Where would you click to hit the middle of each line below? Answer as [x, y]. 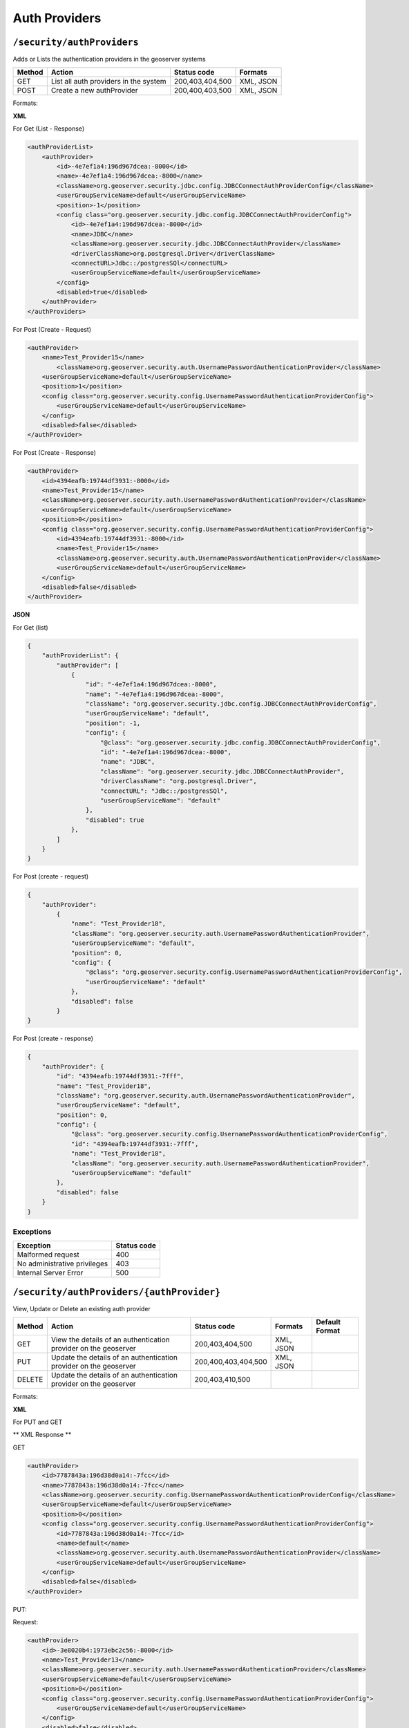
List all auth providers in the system [108, 82]
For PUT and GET [38, 1422]
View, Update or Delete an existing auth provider [82, 1308]
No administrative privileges [63, 1264]
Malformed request [48, 1255]
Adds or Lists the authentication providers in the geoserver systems [110, 59]
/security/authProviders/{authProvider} [117, 1292]
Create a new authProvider [94, 91]
